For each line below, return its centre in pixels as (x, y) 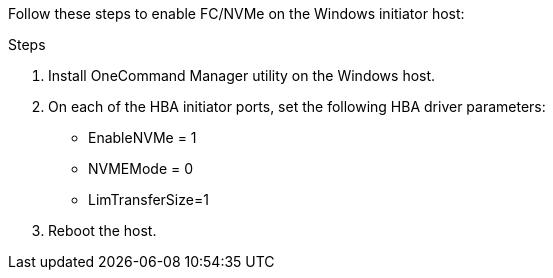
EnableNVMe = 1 (142, 137)
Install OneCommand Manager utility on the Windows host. (242, 75)
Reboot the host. (102, 230)
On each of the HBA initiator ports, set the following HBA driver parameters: (297, 106)
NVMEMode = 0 (141, 168)
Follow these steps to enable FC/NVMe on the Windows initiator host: (236, 13)
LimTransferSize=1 (148, 199)
